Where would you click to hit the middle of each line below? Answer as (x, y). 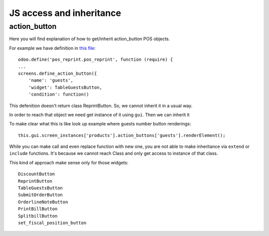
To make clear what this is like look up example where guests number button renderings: (100, 124)
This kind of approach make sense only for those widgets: (69, 162)
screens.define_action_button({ (58, 73)
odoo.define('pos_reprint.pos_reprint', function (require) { (96, 59)
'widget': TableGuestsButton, (65, 87)
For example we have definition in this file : (52, 48)
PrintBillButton (38, 209)
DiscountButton (37, 174)
